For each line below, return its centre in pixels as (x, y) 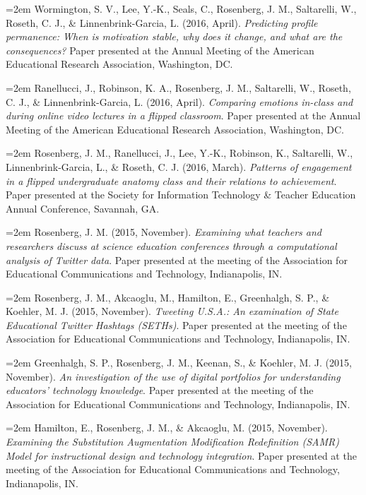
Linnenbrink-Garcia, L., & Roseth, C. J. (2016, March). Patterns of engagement (179, 166)
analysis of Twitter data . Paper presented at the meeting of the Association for (177, 260)
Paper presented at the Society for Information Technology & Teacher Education (181, 195)
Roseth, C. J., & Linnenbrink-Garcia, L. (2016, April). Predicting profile (162, 22)
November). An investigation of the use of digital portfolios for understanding (173, 376)
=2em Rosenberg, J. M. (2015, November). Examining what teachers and (164, 232)
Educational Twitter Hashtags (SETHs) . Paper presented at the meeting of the (176, 324)
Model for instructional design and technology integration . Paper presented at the (181, 455)
